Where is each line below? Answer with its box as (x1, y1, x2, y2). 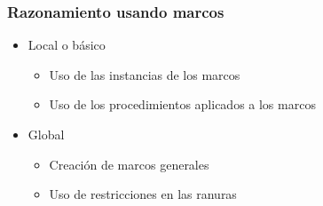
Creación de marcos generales (49, 154, 209, 173)
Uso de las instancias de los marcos (49, 65, 240, 83)
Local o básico (28, 36, 106, 54)
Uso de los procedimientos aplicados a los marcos (49, 95, 316, 114)
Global (28, 125, 65, 143)
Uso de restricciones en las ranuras (49, 185, 237, 203)
